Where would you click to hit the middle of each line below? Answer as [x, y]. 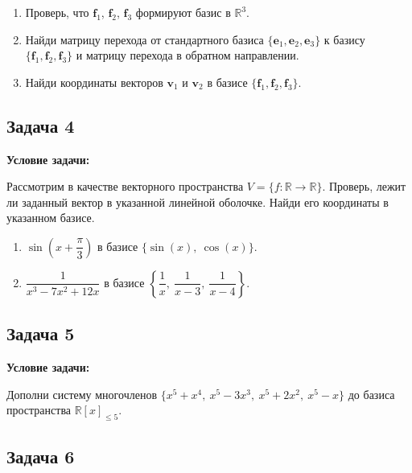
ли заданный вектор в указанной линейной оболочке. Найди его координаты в [198, 202]
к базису [344, 39]
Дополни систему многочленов [82, 394]
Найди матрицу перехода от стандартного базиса [144, 39]
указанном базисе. [51, 218]
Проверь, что [57, 12]
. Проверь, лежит [364, 186]
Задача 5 [41, 333]
